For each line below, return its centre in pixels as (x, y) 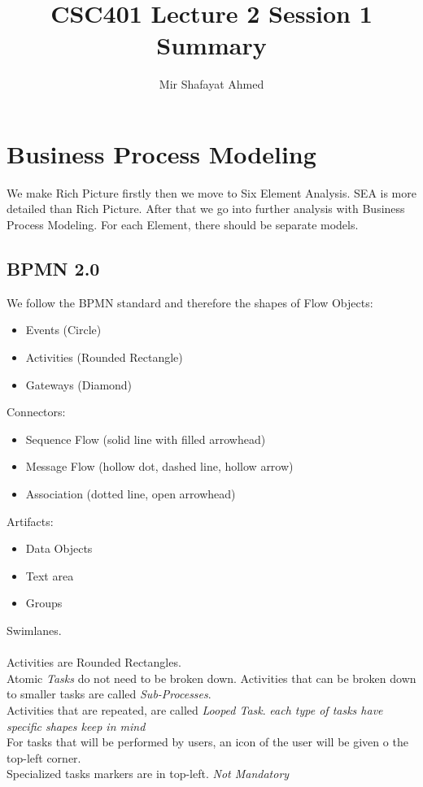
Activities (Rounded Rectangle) (104, 357)
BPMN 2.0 (53, 269)
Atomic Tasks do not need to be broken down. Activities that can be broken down (211, 678)
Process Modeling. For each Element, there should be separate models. (183, 225)
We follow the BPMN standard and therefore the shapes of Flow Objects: (190, 302)
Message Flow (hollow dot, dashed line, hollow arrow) (159, 466)
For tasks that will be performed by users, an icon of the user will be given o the (207, 742)
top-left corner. (44, 757)
